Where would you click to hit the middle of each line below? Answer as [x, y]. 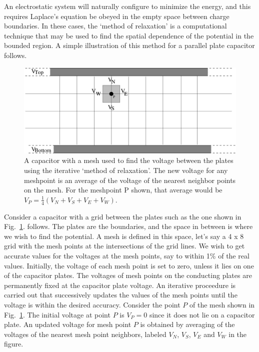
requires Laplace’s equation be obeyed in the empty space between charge [117, 16]
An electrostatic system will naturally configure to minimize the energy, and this [127, 6]
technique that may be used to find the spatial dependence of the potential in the [129, 35]
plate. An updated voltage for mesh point [68, 324]
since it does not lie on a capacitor [202, 314]
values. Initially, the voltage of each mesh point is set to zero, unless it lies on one [129, 265]
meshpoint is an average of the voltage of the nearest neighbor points [130, 180]
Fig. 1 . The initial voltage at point [57, 314]
